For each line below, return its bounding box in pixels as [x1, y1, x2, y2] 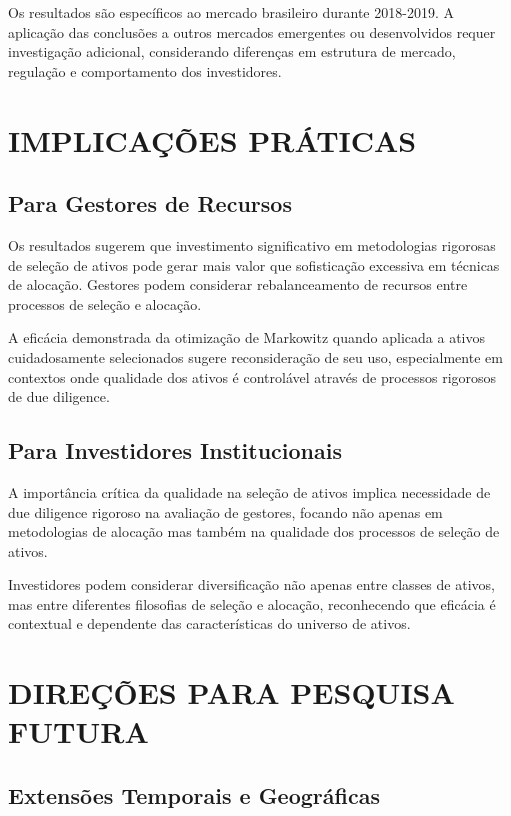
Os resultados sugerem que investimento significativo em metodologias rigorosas [8, 234, 496, 255]
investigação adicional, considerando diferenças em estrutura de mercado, [8, 41, 456, 62]
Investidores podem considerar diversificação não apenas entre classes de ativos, [8, 574, 495, 595]
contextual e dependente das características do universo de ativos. [8, 613, 411, 634]
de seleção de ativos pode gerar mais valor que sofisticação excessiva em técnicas [8, 254, 500, 275]
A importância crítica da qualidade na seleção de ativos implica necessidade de [8, 481, 491, 502]
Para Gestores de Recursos [8, 188, 292, 219]
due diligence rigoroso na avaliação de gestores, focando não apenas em [8, 501, 443, 522]
